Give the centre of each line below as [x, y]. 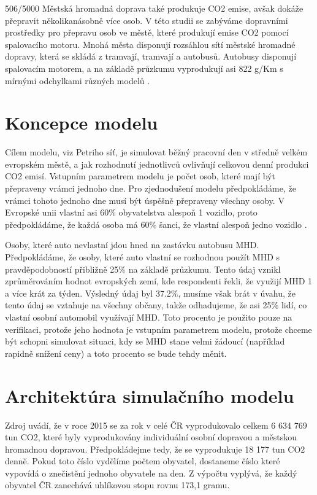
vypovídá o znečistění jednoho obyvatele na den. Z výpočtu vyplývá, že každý [151, 473]
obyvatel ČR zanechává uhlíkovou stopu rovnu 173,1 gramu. [117, 485]
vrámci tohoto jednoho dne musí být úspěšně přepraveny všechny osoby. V [145, 200]
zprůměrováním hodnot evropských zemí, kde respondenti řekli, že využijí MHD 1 [159, 281]
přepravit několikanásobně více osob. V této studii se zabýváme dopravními [147, 20]
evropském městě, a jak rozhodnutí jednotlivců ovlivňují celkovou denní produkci [157, 164]
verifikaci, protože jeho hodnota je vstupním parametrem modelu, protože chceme [158, 329]
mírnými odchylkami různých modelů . [78, 80]
